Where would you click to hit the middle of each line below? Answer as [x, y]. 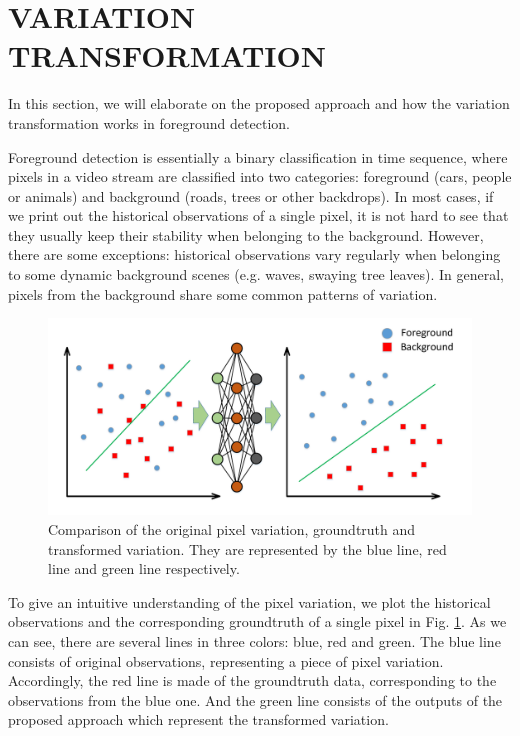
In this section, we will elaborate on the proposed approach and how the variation [259, 103]
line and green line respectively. [144, 568]
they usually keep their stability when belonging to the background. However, [246, 234]
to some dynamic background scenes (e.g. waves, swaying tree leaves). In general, [256, 274]
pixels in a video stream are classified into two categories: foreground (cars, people [260, 176]
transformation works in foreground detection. [149, 122]
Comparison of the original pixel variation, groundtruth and [232, 528]
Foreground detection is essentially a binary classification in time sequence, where [258, 156]
